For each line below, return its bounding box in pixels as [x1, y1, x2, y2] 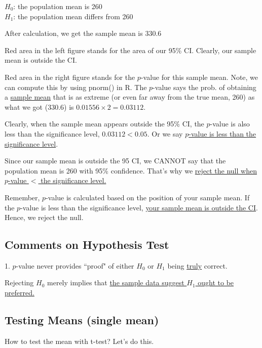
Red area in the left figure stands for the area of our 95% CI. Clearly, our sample [5, 45, 256, 55]
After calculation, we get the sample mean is [5, 28, 143, 38]
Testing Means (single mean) [5, 312, 159, 328]
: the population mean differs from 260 [13, 11, 133, 21]
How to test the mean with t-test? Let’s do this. [5, 335, 154, 346]
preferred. [5, 287, 34, 298]
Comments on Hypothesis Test [5, 237, 169, 252]
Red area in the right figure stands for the [5, 71, 135, 82]
